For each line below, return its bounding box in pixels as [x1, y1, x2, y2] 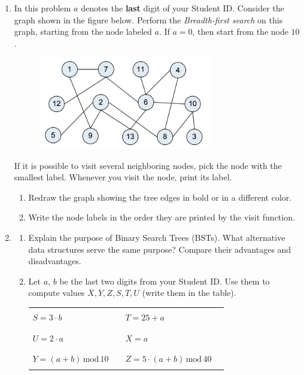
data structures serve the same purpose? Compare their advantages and [28, 243, 291, 255]
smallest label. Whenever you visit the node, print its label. [14, 171, 232, 183]
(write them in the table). [142, 286, 236, 299]
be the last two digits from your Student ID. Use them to [59, 274, 270, 287]
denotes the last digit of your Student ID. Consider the [81, 2, 284, 14]
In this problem [14, 2, 71, 14]
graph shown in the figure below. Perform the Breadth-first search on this [14, 13, 283, 26]
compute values [28, 286, 85, 299]
